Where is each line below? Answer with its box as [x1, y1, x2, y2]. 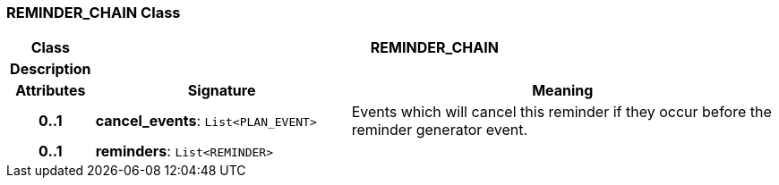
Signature [187, 81, 256, 100]
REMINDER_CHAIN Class [6, 4, 181, 21]
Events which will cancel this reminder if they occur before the [351, 103, 772, 122]
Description [10, 60, 91, 79]
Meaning [532, 81, 594, 100]
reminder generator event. [351, 121, 528, 139]
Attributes [15, 81, 86, 100]
